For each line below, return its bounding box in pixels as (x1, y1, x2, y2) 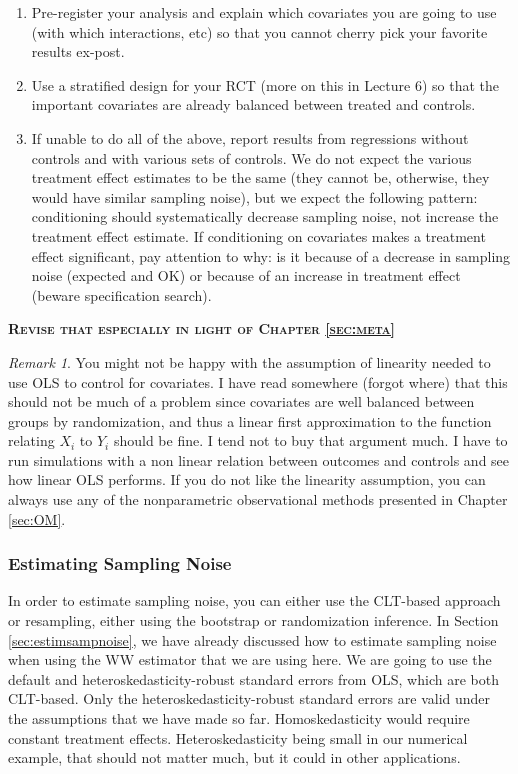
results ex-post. (31, 41, 125, 62)
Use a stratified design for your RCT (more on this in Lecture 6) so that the (31, 74, 500, 95)
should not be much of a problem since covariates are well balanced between (8, 391, 475, 412)
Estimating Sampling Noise (8, 551, 232, 576)
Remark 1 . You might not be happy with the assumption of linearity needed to (8, 351, 491, 372)
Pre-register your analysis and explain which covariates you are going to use (31, 2, 497, 22)
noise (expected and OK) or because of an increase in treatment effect (31, 265, 461, 286)
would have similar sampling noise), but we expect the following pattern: (31, 186, 478, 207)
